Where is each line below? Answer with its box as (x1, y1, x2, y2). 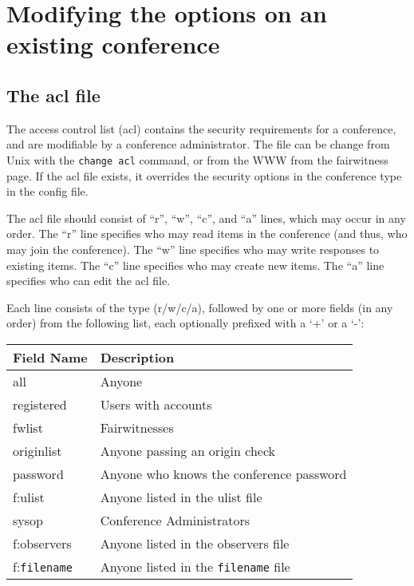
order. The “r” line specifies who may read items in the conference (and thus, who (6, 225, 408, 242)
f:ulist (13, 487, 45, 506)
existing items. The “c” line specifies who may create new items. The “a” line (6, 256, 384, 273)
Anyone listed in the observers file (100, 533, 290, 552)
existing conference (6, 28, 220, 61)
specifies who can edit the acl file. (6, 272, 171, 289)
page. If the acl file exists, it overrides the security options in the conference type (6, 167, 402, 184)
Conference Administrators (100, 510, 250, 529)
